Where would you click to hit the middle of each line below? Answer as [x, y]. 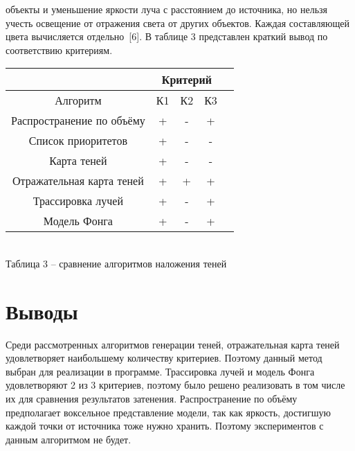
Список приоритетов [78, 141]
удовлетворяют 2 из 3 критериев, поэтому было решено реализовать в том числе [175, 385]
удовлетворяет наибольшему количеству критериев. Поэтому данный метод [164, 358]
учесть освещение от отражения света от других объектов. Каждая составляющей [177, 23]
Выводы [42, 311]
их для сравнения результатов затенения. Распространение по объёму [152, 399]
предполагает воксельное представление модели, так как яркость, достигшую [168, 412]
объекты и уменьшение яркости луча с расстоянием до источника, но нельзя [167, 9]
